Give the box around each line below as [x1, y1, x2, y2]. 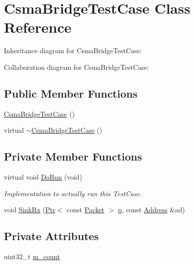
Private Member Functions [4, 149, 142, 164]
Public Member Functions [4, 85, 137, 101]
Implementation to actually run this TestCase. [4, 188, 142, 198]
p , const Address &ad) [118, 204, 185, 215]
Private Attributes [4, 228, 99, 244]
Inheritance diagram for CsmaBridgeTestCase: [4, 45, 142, 56]
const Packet [66, 204, 105, 215]
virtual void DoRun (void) [4, 172, 82, 182]
